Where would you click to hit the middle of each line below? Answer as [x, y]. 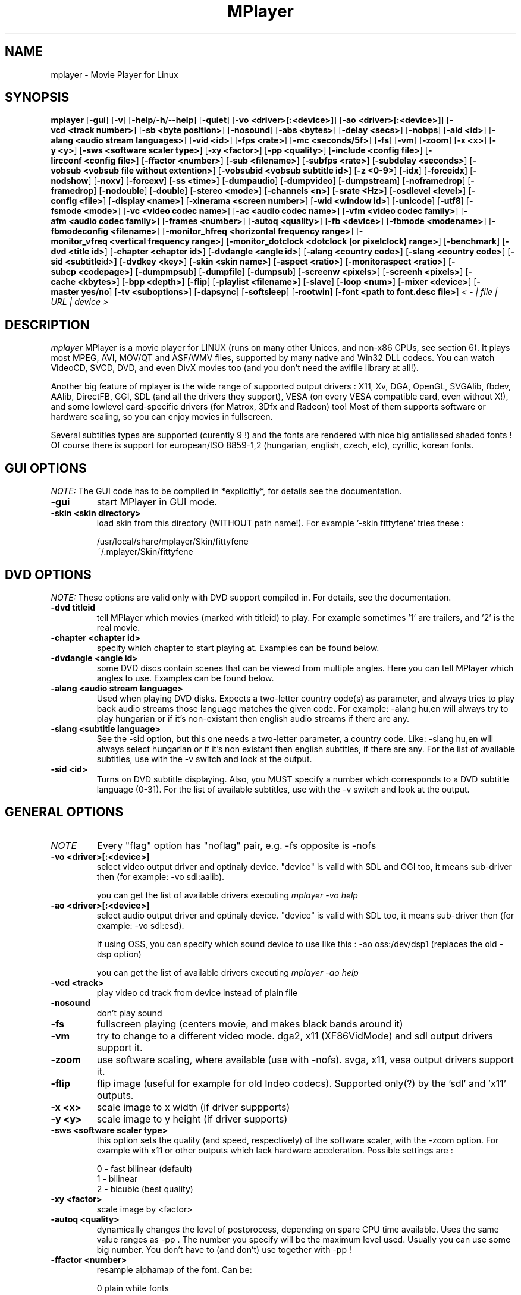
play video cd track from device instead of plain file [197, 992]
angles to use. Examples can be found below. [185, 678]
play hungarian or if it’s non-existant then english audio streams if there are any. [253, 718]
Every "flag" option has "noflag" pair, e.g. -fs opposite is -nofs [237, 845]
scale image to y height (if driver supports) [192, 1119]
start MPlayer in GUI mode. [157, 502]
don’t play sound [129, 1013]
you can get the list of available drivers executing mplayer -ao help [227, 972]
